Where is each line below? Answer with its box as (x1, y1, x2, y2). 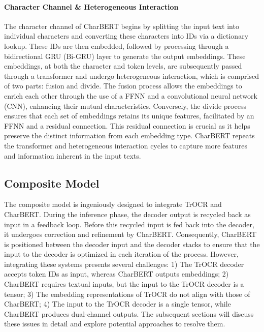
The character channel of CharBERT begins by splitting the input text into (4, 20, 239, 31)
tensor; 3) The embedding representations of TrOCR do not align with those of (4, 288, 250, 299)
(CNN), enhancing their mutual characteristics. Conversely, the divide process (4, 100, 246, 111)
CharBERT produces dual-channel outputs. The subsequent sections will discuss (4, 308, 254, 319)
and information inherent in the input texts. (4, 150, 141, 161)
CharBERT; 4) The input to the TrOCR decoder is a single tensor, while (4, 298, 231, 309)
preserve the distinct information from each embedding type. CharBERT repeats (4, 130, 255, 141)
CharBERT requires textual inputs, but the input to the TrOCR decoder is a (4, 279, 244, 289)
